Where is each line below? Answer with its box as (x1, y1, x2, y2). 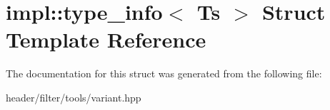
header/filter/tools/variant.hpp (6, 89, 141, 104)
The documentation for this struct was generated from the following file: (6, 66, 322, 81)
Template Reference (6, 25, 206, 54)
